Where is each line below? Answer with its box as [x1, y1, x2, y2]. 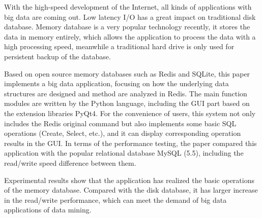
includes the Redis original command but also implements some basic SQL [4, 118, 237, 128]
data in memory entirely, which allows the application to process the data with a [4, 31, 256, 42]
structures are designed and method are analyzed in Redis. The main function [4, 88, 247, 98]
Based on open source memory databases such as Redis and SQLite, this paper [4, 68, 250, 79]
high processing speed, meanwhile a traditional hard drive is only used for [4, 41, 235, 52]
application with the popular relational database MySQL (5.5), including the [4, 148, 244, 158]
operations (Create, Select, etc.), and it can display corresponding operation [4, 128, 241, 138]
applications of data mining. [4, 204, 92, 215]
